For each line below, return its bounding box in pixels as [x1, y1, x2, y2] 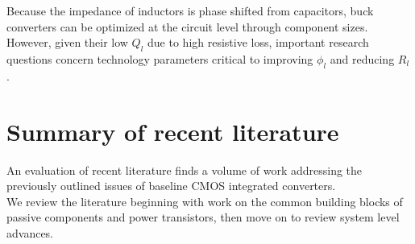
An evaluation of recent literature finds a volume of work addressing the [6, 161, 363, 178]
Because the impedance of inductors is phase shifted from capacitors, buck [6, 2, 374, 19]
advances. [6, 224, 54, 241]
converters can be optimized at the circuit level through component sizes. [6, 18, 368, 35]
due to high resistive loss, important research [147, 34, 369, 51]
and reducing [330, 50, 395, 67]
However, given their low [6, 34, 128, 51]
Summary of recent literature [6, 114, 339, 147]
